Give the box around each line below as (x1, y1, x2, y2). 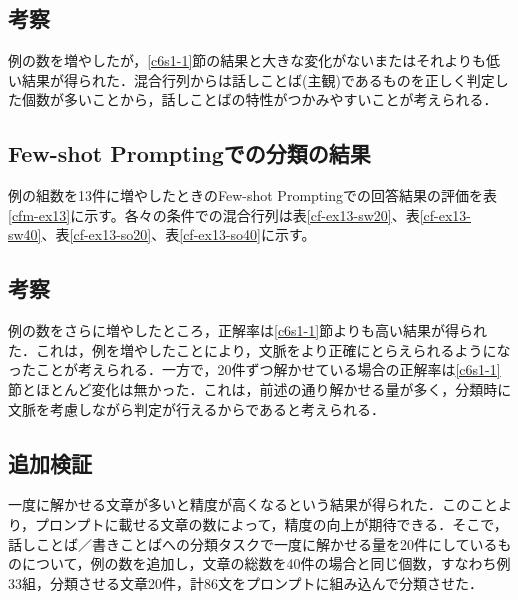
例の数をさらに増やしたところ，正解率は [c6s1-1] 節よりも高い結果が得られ (8, 320, 487, 341)
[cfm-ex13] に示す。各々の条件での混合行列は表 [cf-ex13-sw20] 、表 (8, 204, 420, 225)
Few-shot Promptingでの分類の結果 (8, 138, 371, 169)
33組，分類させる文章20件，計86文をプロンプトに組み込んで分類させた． (8, 572, 483, 593)
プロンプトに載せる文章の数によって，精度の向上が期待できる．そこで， (35, 513, 508, 534)
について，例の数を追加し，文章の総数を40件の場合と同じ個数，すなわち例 (21, 553, 511, 574)
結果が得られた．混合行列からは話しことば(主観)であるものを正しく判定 (21, 69, 495, 90)
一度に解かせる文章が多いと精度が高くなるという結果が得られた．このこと (8, 494, 498, 515)
